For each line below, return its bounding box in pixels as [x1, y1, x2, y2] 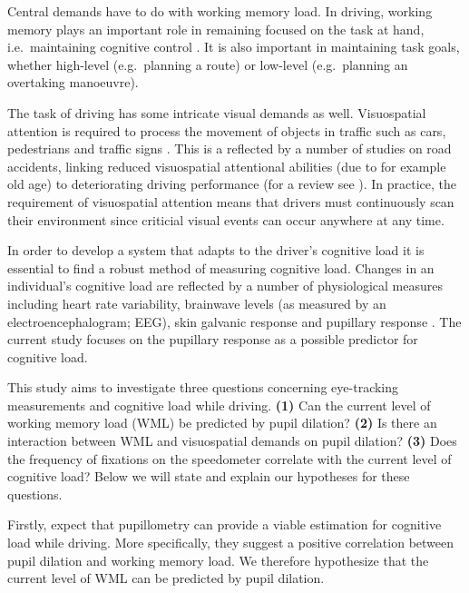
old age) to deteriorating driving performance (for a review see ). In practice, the [7, 174, 457, 193]
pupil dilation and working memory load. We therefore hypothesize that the [7, 550, 429, 569]
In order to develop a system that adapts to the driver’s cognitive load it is [7, 241, 425, 260]
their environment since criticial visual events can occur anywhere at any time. [7, 210, 445, 229]
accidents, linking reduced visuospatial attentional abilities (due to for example [7, 156, 446, 175]
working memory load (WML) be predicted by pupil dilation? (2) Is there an [7, 413, 437, 432]
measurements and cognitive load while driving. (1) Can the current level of [7, 395, 431, 414]
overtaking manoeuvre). [7, 73, 139, 92]
